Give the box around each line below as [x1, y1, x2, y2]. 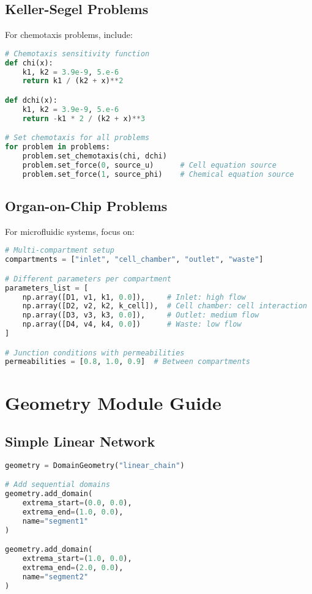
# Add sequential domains [5, 480, 110, 489]
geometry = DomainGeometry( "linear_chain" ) [5, 461, 185, 470]
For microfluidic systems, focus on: [5, 225, 135, 237]
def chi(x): [5, 58, 53, 67]
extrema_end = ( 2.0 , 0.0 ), [22, 563, 124, 573]
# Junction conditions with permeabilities [5, 348, 185, 357]
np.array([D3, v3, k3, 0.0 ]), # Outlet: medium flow [22, 311, 259, 320]
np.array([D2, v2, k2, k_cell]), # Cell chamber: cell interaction [22, 302, 307, 311]
